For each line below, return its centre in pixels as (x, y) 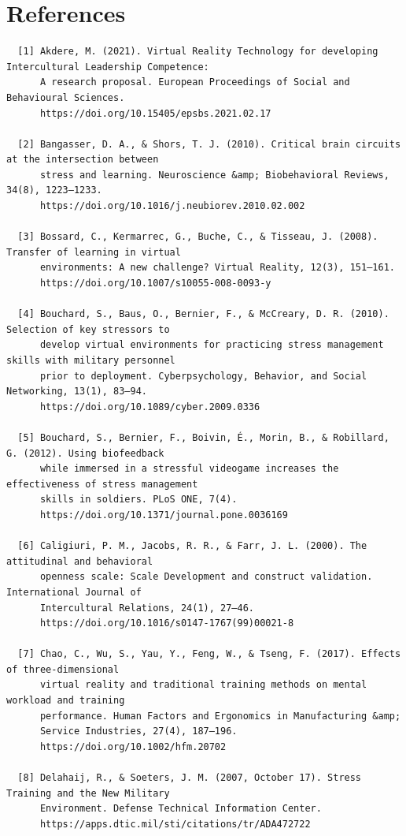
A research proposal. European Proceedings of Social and (195, 82)
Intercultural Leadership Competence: (108, 67)
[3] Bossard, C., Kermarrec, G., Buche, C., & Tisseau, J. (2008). (198, 237)
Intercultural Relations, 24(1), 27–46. (147, 608)
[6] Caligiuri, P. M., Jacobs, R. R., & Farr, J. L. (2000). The (192, 546)
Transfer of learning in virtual (94, 252)
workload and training (66, 701)
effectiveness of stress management (102, 484)
